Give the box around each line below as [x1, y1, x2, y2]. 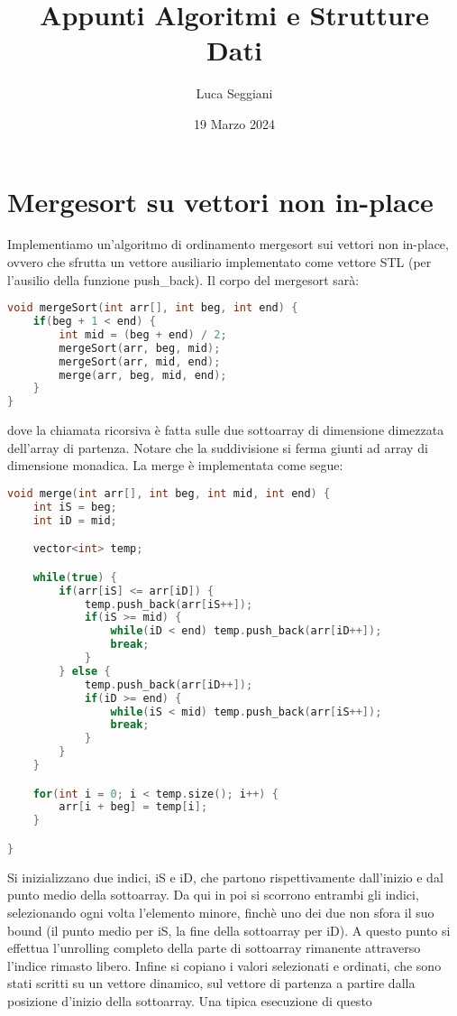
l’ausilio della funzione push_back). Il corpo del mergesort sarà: [7, 270, 360, 289]
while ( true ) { [32, 570, 117, 584]
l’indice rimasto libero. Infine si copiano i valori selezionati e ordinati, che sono [7, 956, 442, 974]
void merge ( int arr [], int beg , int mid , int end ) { [7, 487, 331, 500]
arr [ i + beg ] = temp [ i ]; [59, 800, 208, 814]
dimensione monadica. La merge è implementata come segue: [7, 456, 343, 475]
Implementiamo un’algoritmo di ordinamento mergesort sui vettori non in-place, [7, 235, 449, 254]
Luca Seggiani [196, 84, 273, 103]
